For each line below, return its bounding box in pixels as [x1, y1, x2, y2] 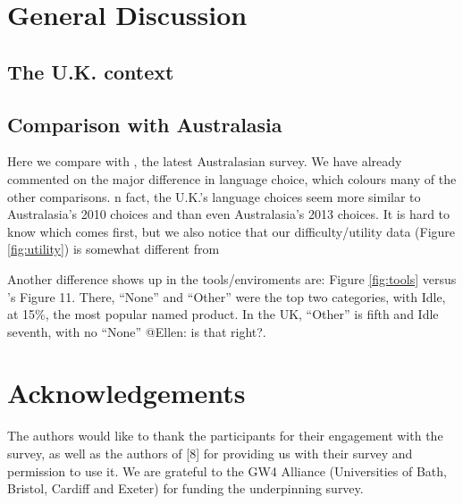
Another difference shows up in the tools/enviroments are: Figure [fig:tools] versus [7, 269, 457, 288]
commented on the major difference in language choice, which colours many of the [7, 169, 457, 188]
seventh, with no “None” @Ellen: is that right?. [7, 322, 266, 340]
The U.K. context [7, 57, 174, 85]
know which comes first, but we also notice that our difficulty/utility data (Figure [7, 222, 456, 240]
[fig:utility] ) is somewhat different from [7, 239, 220, 258]
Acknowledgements [7, 374, 246, 411]
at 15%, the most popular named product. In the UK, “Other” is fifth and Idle [7, 305, 439, 323]
